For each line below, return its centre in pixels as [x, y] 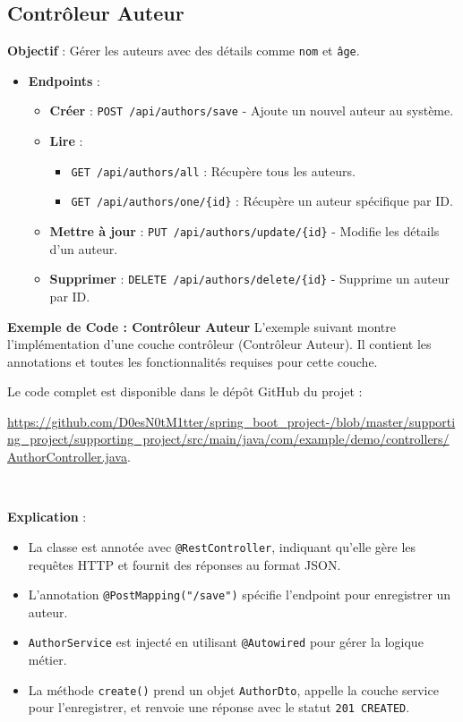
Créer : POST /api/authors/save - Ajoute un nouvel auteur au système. [252, 110]
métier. [47, 660]
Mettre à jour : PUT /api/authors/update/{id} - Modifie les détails [244, 231]
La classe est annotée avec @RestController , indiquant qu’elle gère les [222, 546]
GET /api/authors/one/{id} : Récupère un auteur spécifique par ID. [262, 201]
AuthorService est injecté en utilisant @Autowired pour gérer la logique [226, 642]
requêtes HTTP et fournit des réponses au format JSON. [184, 564]
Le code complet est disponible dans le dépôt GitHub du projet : [185, 391]
